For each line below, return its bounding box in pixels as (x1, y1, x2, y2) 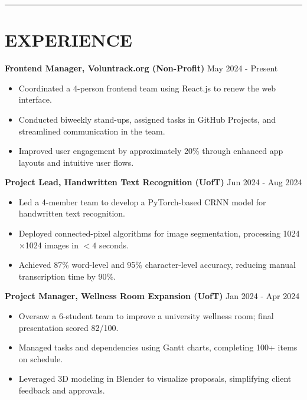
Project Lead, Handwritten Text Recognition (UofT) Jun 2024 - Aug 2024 (5, 176, 302, 188)
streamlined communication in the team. (18, 124, 165, 137)
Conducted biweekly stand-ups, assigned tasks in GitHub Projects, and (18, 113, 276, 125)
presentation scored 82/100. (18, 321, 119, 333)
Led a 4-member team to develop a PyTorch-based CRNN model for (18, 195, 266, 208)
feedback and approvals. (18, 384, 105, 396)
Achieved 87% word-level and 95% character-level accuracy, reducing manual (18, 258, 296, 271)
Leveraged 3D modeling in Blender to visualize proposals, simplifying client (18, 372, 292, 385)
